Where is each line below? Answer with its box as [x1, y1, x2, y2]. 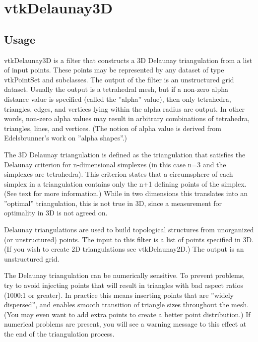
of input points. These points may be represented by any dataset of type [4, 65, 224, 75]
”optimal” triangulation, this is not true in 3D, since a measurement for [4, 198, 222, 208]
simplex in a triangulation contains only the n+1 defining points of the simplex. [4, 178, 247, 189]
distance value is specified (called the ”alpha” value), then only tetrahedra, [4, 93, 231, 104]
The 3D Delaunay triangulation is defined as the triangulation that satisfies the [4, 149, 246, 159]
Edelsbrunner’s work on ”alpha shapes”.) [4, 133, 127, 143]
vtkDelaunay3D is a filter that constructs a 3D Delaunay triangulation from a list [4, 55, 253, 65]
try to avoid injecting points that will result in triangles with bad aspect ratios [4, 280, 244, 290]
